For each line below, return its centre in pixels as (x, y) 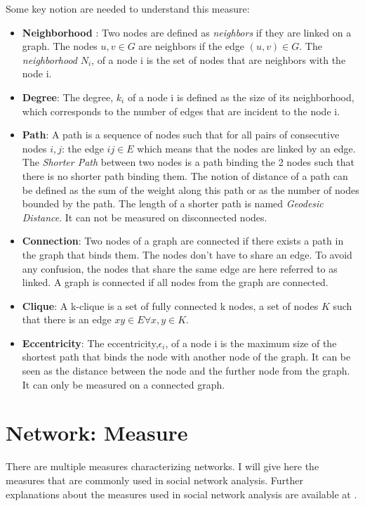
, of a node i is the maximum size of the (251, 343)
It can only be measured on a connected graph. (124, 384)
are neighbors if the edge (192, 46)
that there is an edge (67, 319)
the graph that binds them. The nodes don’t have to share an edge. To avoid (187, 254)
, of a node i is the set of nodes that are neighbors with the (219, 59)
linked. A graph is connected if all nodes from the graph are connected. (175, 282)
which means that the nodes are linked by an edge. (246, 148)
